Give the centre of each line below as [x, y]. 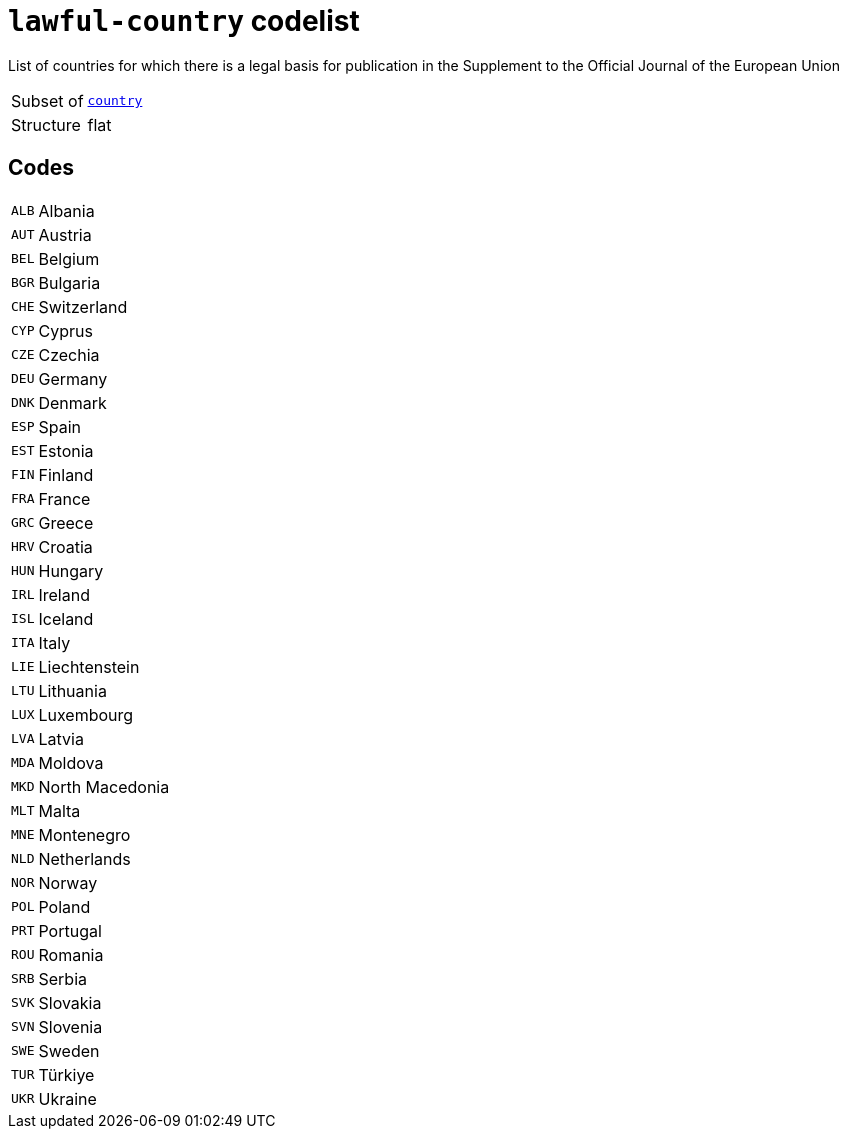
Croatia [65, 546]
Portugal [70, 930]
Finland [66, 474]
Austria [65, 234]
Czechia [69, 354]
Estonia [66, 450]
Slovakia [70, 1002]
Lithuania [72, 690]
